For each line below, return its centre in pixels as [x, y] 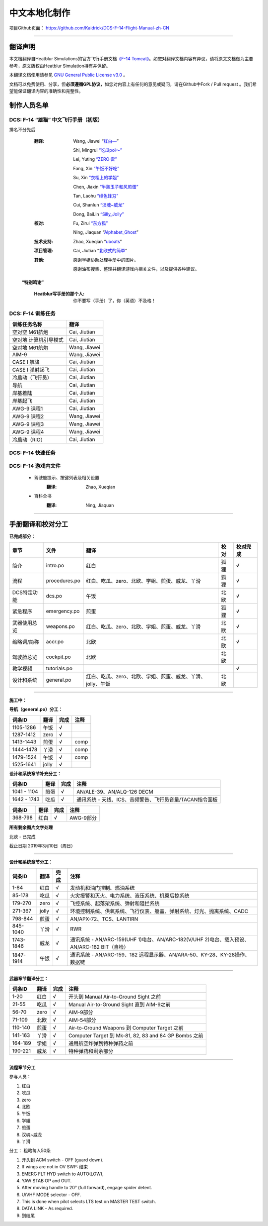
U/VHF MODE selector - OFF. [51, 1195]
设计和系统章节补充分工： [35, 773]
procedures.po [63, 581]
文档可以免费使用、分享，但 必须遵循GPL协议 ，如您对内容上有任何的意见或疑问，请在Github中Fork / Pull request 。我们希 [133, 84]
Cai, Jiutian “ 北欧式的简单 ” [100, 251]
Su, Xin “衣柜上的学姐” [96, 178]
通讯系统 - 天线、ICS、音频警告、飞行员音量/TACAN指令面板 [147, 800]
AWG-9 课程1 [28, 409]
